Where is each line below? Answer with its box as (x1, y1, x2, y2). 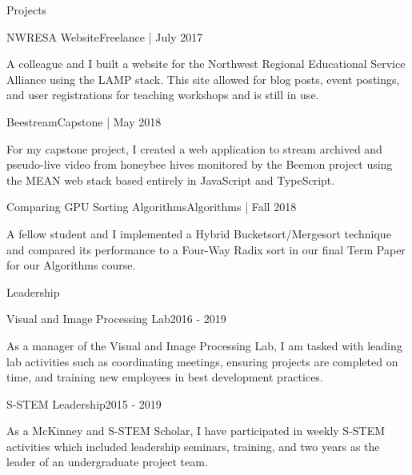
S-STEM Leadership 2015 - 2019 (6, 395, 162, 412)
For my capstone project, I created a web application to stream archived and (6, 140, 382, 157)
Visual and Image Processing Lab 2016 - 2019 (6, 310, 226, 327)
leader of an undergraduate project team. (6, 453, 208, 470)
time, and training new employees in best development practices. (6, 369, 323, 385)
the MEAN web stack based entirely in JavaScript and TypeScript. (6, 171, 335, 188)
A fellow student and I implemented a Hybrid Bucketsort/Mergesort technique (6, 225, 391, 241)
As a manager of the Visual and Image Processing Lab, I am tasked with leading (6, 337, 402, 353)
